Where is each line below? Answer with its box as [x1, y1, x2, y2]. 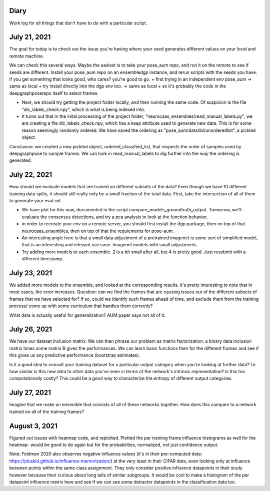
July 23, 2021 [9, 269, 52, 277]
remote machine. [9, 53, 44, 59]
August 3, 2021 [9, 422, 57, 430]
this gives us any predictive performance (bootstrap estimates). [9, 352, 140, 358]
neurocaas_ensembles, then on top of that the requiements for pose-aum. [21, 228, 174, 234]
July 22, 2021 [9, 170, 52, 179]
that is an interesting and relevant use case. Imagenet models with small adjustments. [21, 242, 198, 248]
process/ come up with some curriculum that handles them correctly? [9, 303, 153, 309]
